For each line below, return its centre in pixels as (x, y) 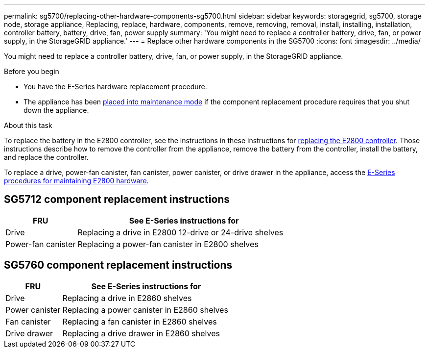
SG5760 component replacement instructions (118, 265)
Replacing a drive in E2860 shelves (127, 298)
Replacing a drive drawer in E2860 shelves (141, 333)
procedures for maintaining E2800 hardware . (76, 181)
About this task (28, 125)
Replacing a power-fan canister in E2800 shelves (168, 244)
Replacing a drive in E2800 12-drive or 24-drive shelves (180, 232)
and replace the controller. (46, 157)
